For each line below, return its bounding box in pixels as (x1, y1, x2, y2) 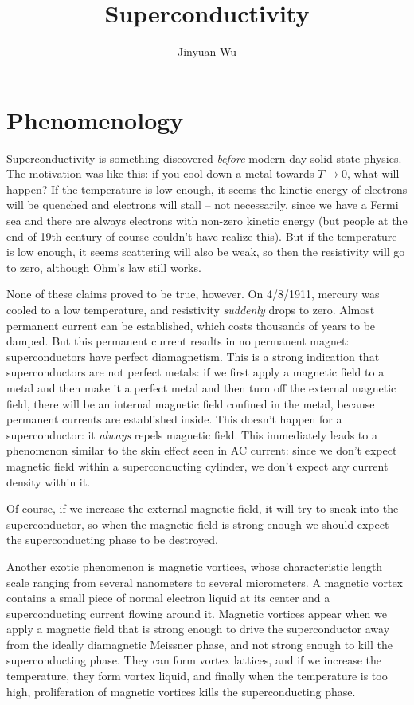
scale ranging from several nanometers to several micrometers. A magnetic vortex (6, 573, 404, 590)
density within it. (6, 473, 91, 490)
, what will (346, 165, 400, 182)
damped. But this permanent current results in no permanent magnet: (6, 333, 350, 349)
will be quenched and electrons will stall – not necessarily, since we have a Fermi (6, 196, 399, 213)
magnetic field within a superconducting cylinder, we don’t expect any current (6, 457, 389, 474)
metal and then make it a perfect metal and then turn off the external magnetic (6, 379, 396, 396)
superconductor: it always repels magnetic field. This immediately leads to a (6, 426, 377, 443)
